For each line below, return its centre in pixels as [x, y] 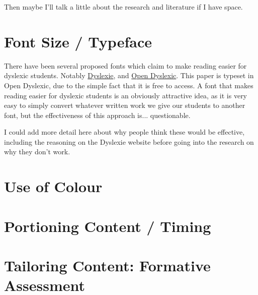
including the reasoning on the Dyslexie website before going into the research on [129, 141]
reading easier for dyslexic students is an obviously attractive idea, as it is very [126, 95]
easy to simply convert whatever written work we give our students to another [125, 105]
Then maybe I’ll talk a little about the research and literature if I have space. [123, 7]
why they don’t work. [37, 152]
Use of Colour [53, 186]
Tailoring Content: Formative [107, 265]
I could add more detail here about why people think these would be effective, [124, 132]
